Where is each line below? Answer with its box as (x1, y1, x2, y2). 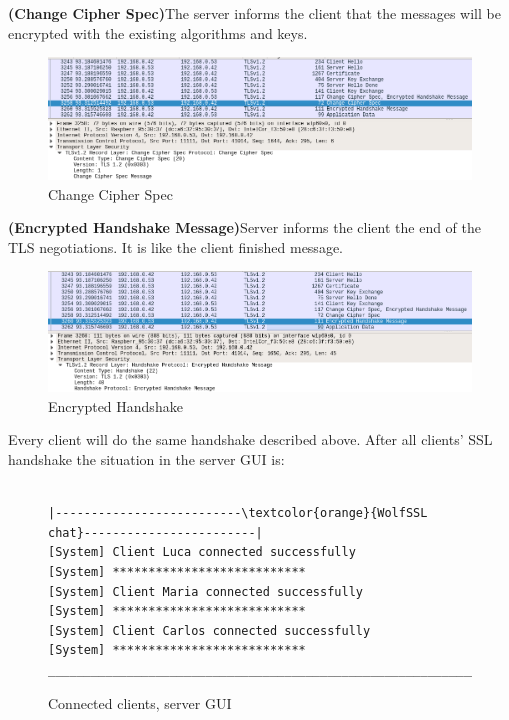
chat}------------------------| (48, 525, 263, 540)
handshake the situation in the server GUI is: (8, 448, 285, 469)
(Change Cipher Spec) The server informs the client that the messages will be (8, 3, 501, 23)
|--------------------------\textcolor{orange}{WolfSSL (48, 506, 428, 521)
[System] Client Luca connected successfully (48, 545, 356, 560)
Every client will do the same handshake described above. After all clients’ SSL (8, 429, 493, 450)
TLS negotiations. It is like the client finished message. (8, 236, 343, 257)
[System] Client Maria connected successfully (48, 584, 363, 599)
